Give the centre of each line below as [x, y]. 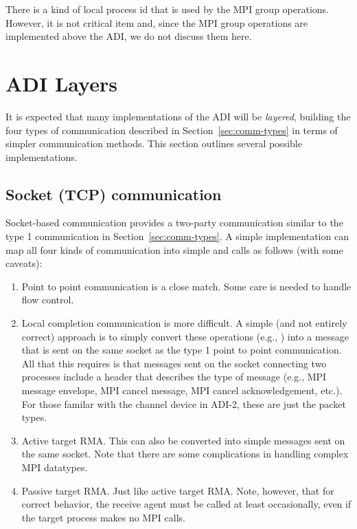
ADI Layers [61, 83]
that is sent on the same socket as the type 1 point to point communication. [182, 350]
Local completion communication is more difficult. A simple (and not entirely [184, 323]
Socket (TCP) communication [114, 194]
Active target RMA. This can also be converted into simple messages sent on [183, 440]
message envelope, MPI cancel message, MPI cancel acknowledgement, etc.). [182, 390]
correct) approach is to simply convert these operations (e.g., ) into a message [185, 336]
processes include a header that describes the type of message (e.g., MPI [174, 377]
